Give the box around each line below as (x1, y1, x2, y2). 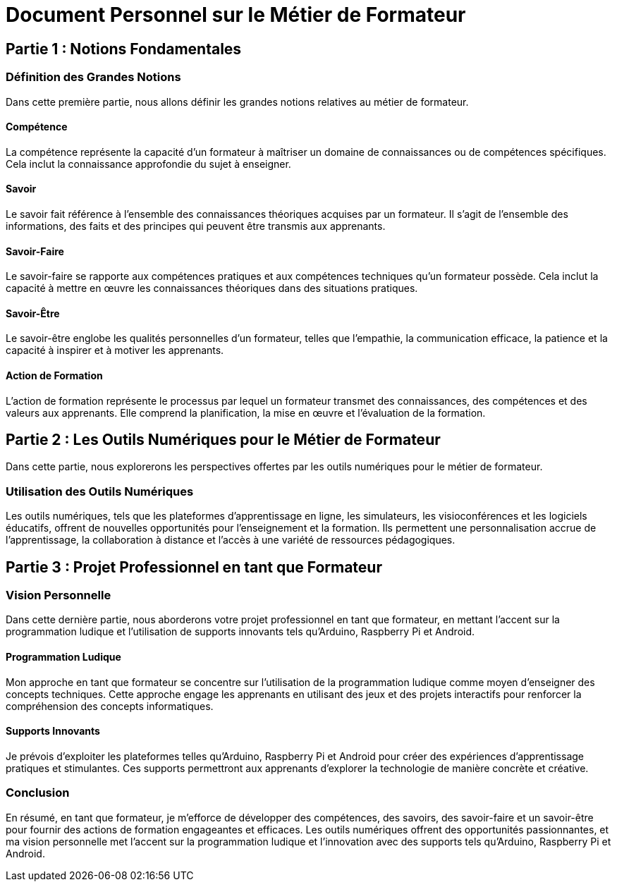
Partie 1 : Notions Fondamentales (6, 39, 242, 58)
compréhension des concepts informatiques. (6, 699, 214, 712)
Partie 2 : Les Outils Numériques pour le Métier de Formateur (6, 431, 441, 449)
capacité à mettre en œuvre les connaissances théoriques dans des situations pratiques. (6, 282, 418, 295)
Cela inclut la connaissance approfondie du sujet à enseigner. (6, 157, 291, 170)
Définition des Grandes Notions (6, 70, 181, 85)
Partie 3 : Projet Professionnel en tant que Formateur (6, 558, 382, 576)
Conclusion (6, 785, 70, 800)
